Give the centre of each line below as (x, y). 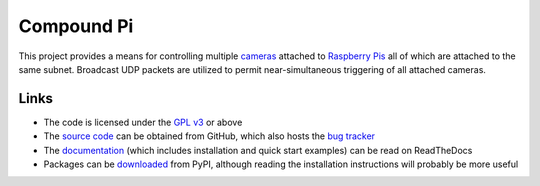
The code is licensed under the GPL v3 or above (143, 122)
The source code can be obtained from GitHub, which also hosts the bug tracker (209, 136)
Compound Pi (76, 26)
